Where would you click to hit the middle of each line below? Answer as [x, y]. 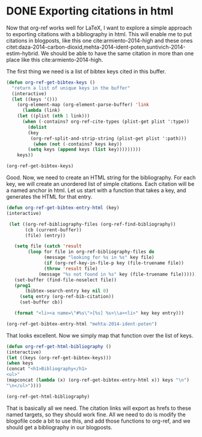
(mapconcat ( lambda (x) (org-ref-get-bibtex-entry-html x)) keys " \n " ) [98, 380]
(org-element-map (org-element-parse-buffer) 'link [83, 105]
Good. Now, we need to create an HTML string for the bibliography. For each [101, 178]
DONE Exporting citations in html [90, 11]
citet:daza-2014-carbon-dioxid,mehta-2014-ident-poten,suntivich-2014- [96, 47]
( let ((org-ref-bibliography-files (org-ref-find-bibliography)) [92, 224]
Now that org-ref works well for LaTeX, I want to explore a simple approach [99, 28]
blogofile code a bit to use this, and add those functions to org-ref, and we [98, 421]
